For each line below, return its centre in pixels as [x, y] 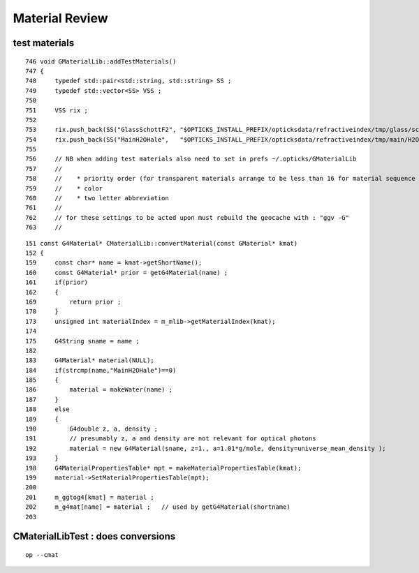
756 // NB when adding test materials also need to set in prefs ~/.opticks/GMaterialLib [191, 159]
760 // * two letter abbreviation [97, 198]
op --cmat [42, 555]
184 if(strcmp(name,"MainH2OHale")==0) [101, 370]
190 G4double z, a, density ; [92, 429]
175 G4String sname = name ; [82, 341]
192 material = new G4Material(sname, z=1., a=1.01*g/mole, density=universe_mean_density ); [206, 448]
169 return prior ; [73, 302]
